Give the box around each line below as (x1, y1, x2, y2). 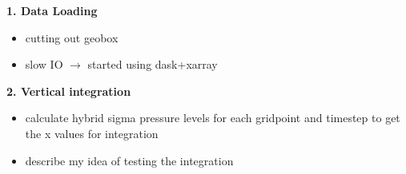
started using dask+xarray (87, 56, 218, 73)
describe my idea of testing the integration (25, 152, 234, 168)
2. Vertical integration (6, 82, 131, 99)
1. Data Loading (6, 2, 98, 18)
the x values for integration (25, 125, 159, 141)
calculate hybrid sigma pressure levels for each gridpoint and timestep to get (25, 109, 400, 126)
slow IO (25, 56, 63, 73)
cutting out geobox (25, 29, 119, 45)
